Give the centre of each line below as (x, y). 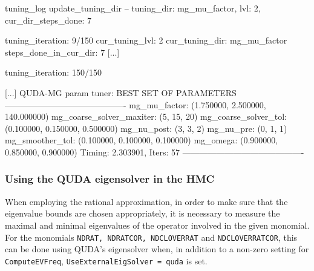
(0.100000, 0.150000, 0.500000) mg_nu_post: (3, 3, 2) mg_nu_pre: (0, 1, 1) (146, 128)
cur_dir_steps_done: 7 (48, 20)
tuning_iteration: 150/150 (53, 72)
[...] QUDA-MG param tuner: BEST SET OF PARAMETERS (121, 92)
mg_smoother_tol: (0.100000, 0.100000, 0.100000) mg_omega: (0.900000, (142, 140)
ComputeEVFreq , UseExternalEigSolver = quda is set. (106, 260)
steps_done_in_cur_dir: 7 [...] (62, 52)
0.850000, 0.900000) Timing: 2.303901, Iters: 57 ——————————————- (155, 152)
